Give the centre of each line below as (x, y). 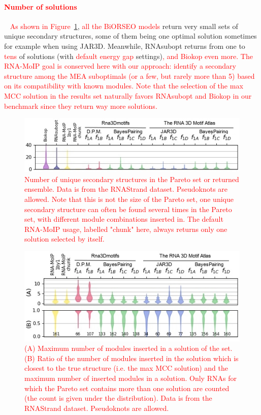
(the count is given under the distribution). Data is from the (118, 398)
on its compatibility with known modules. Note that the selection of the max (124, 86)
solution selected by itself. (64, 239)
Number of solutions (41, 6)
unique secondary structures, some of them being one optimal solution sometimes (130, 36)
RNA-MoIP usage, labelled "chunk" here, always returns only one (126, 229)
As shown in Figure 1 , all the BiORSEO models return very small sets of (124, 26)
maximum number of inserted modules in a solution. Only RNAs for (130, 378)
